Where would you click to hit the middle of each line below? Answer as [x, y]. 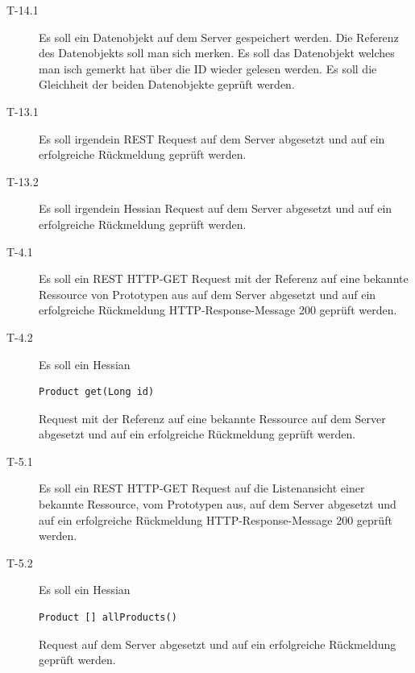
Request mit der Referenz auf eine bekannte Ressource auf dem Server [212, 418]
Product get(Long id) [97, 392]
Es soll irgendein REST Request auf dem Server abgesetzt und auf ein [212, 138]
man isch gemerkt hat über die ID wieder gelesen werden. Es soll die [208, 68]
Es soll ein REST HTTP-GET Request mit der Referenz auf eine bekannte [224, 278]
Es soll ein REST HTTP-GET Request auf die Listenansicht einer [202, 488]
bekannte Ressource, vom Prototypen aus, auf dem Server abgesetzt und [218, 504]
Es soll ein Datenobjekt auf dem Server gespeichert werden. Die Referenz [219, 37]
